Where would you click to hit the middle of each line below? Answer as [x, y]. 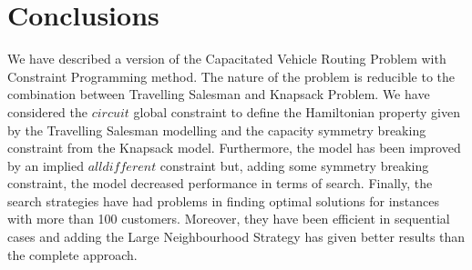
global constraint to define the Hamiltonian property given [297, 111]
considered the [48, 111]
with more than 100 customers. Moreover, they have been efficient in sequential [229, 219]
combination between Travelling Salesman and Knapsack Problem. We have [219, 94]
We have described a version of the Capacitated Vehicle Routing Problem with [227, 59]
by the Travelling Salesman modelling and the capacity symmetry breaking [217, 130]
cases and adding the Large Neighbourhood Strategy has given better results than [236, 237]
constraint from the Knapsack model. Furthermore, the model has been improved [234, 148]
